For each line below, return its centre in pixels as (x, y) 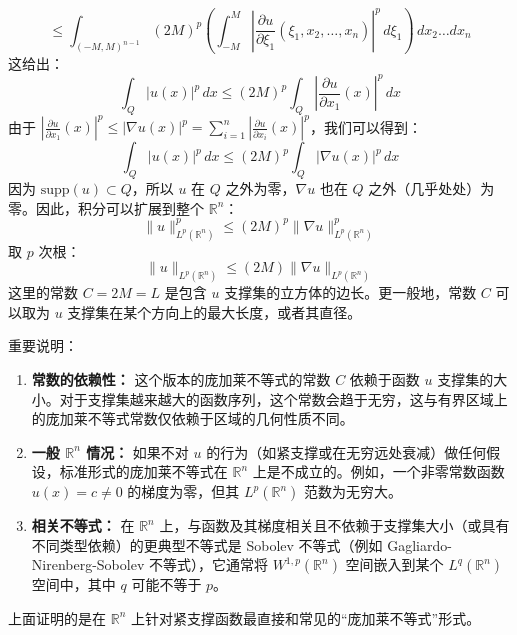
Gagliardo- (419, 544)
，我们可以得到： (365, 126)
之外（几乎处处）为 (431, 188)
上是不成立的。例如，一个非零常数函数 (378, 471)
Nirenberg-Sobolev (88, 564)
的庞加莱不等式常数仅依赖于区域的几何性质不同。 (192, 418)
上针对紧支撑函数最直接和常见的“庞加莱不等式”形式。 (305, 617)
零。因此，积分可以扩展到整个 (106, 207)
